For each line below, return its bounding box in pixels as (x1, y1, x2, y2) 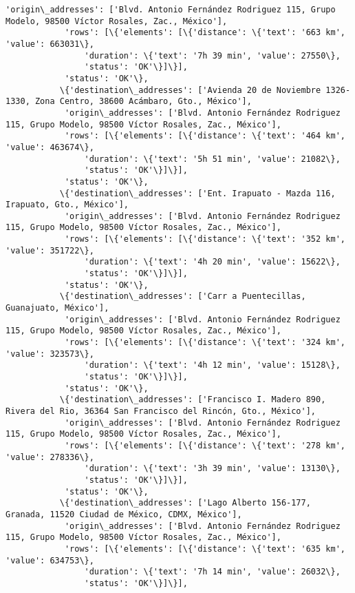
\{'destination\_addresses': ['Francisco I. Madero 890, (59, 395, 326, 405)
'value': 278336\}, (6, 452, 94, 462)
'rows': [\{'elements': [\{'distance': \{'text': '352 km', (64, 234, 345, 245)
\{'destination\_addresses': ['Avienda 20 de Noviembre (59, 85, 321, 95)
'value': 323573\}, (6, 348, 94, 359)
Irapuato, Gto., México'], (6, 200, 129, 210)
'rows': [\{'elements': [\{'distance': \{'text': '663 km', (64, 28, 345, 38)
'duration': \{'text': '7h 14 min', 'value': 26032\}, (84, 567, 341, 577)
